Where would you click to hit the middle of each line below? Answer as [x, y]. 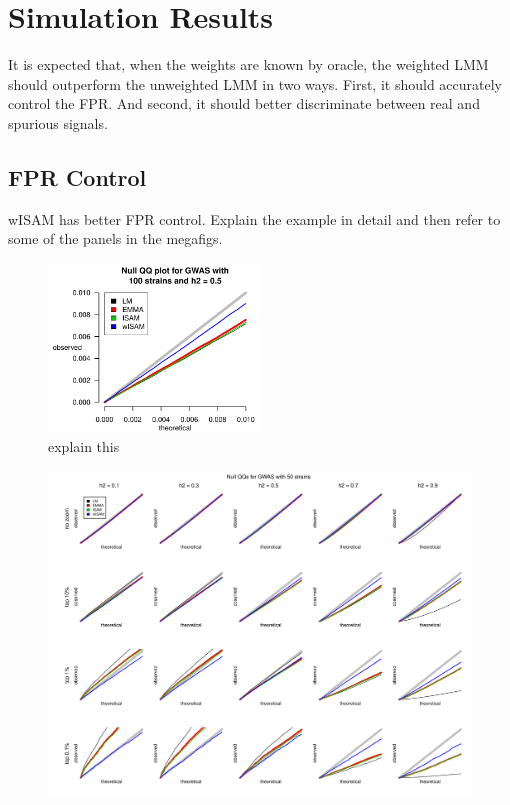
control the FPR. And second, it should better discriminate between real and [244, 103]
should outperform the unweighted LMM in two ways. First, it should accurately [255, 83]
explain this [84, 446]
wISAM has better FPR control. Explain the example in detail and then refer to [254, 218]
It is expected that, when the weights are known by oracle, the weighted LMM [248, 64]
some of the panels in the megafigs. [115, 238]
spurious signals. [58, 122]
